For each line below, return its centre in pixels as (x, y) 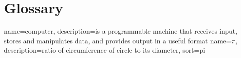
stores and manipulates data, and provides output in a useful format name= (118, 40)
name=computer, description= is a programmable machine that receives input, (121, 31)
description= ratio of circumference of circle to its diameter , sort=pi (105, 50)
